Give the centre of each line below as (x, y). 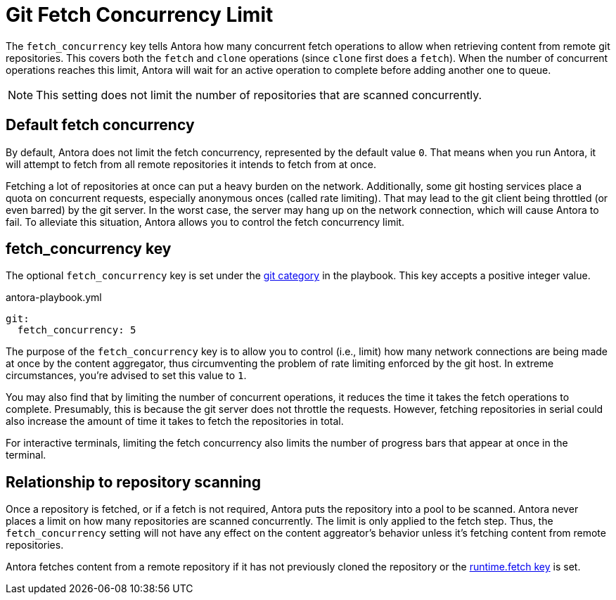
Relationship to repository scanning (134, 482)
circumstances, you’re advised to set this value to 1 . (126, 376)
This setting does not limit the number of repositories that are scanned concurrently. (259, 95)
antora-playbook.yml (54, 298)
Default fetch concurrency (100, 125)
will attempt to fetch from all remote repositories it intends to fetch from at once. (191, 164)
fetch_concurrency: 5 (77, 330)
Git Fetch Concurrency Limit (140, 15)
